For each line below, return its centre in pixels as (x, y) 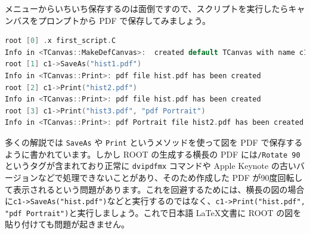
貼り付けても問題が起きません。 (67, 224)
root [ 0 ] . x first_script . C (61, 41)
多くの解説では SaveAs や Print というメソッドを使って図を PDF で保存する (154, 142)
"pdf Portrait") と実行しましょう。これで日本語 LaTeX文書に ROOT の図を (153, 212)
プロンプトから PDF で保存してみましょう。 (124, 20)
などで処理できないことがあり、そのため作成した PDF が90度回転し (170, 177)
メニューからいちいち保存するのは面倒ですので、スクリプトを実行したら (147, 8)
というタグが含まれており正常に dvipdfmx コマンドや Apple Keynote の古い (151, 166)
